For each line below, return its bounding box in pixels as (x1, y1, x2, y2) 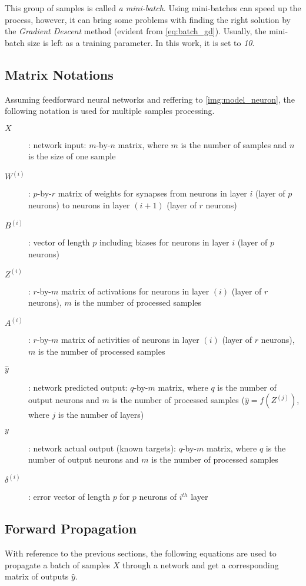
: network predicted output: (28, 381, 128, 393)
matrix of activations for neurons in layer (61, 284, 209, 297)
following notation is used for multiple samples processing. (5, 104, 215, 117)
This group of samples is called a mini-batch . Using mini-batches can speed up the (5, 2, 301, 14)
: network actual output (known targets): (28, 441, 177, 454)
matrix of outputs (5, 570, 69, 582)
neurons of (139, 490, 177, 503)
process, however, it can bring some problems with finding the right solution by (5, 13, 291, 25)
